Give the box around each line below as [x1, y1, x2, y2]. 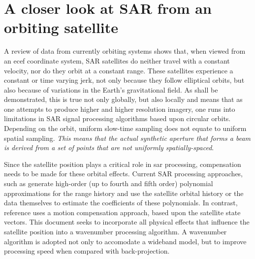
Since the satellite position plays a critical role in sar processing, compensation [4, 159, 241, 169]
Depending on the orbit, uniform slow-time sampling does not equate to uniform [4, 123, 247, 133]
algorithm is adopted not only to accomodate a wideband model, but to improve [4, 236, 247, 246]
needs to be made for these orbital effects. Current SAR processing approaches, [4, 168, 243, 179]
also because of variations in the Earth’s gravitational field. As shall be [4, 84, 218, 95]
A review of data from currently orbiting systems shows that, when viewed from [4, 46, 246, 56]
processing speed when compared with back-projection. [4, 246, 170, 256]
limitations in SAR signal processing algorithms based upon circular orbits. [4, 113, 231, 124]
